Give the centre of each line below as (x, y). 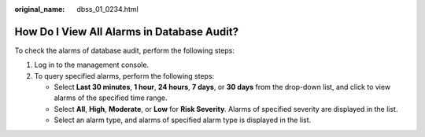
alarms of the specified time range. (111, 98)
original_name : (40, 9)
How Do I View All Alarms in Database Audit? (127, 31)
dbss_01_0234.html (108, 9)
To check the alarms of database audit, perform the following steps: (125, 50)
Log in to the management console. (92, 65)
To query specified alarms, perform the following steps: (124, 76)
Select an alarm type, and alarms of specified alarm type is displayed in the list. (183, 120)
